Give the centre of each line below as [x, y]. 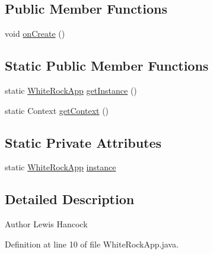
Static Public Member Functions [107, 66]
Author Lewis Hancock [46, 224]
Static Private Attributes [83, 142]
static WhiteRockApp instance [61, 167]
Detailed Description [70, 199]
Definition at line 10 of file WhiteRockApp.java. [92, 244]
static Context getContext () [57, 110]
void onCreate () [35, 34]
